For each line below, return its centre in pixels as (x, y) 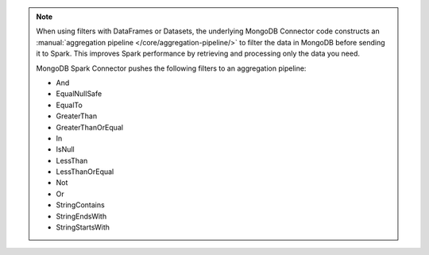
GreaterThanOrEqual (89, 127)
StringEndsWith (81, 216)
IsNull (65, 149)
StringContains (80, 205)
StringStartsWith (83, 227)
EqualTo (69, 105)
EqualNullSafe (79, 94)
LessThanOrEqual (85, 172)
